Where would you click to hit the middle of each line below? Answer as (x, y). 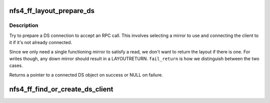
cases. (16, 65)
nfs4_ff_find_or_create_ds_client (61, 89)
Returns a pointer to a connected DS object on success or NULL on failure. (86, 74)
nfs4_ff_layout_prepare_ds (52, 11)
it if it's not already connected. (41, 42)
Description (24, 25)
